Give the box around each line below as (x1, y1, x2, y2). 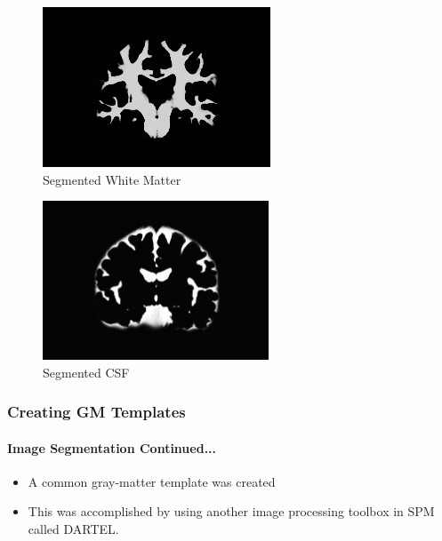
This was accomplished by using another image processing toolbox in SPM (28, 502, 435, 521)
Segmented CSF (43, 362, 130, 381)
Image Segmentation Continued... (7, 438, 217, 457)
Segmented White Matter (43, 170, 181, 188)
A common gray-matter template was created (28, 472, 276, 490)
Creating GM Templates (7, 401, 186, 423)
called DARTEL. (28, 520, 119, 538)
